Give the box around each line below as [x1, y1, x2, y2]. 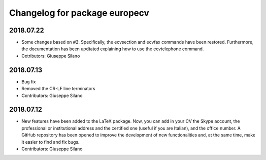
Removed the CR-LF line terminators [21, 86, 96, 92]
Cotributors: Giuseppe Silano [21, 53, 80, 59]
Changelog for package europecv [9, 7, 150, 18]
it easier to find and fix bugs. [21, 139, 80, 145]
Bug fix [21, 79, 36, 85]
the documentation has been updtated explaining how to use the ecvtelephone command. [21, 46, 204, 52]
